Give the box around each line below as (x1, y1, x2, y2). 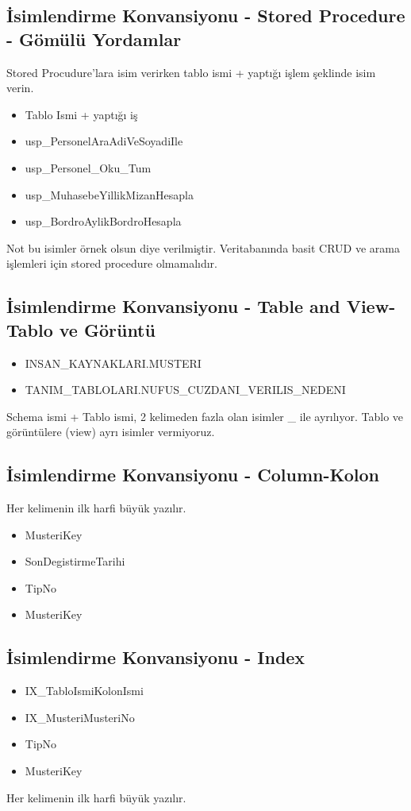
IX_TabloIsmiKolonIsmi (25, 682, 144, 699)
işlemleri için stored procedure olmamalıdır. (6, 255, 217, 272)
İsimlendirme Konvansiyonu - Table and (6, 294, 340, 319)
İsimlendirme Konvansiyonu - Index (6, 645, 305, 670)
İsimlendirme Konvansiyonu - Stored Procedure (6, 3, 405, 28)
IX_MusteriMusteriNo (25, 709, 135, 725)
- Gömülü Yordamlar (6, 26, 182, 51)
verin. (6, 79, 34, 96)
